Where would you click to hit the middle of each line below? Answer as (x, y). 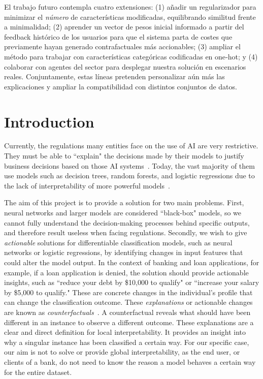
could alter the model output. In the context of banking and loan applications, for (132, 262)
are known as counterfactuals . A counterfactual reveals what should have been (127, 312)
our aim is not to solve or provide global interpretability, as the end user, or (122, 352)
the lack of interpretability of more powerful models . (87, 185)
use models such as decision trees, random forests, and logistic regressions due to (129, 176)
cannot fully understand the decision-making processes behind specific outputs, (127, 222)
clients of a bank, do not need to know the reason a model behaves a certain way (130, 361)
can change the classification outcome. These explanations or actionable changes (128, 302)
